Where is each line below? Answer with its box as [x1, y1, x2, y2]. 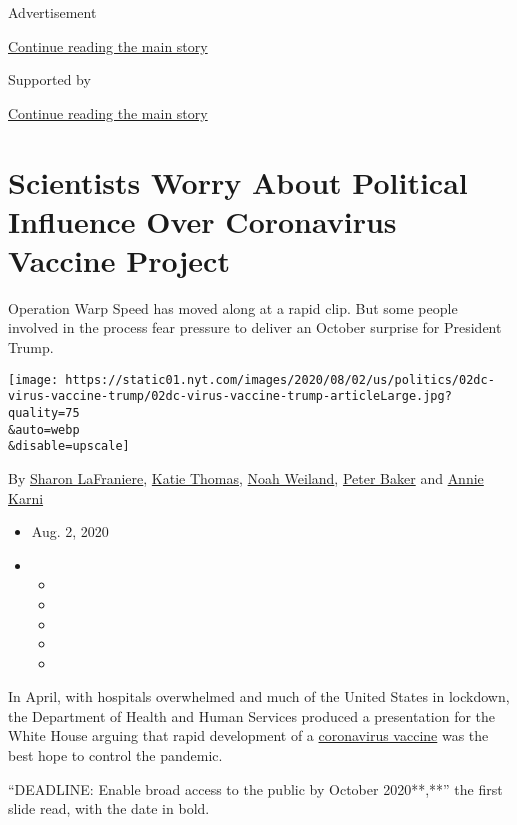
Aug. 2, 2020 [31, 521, 109, 542]
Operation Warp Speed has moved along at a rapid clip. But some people [8, 297, 458, 318]
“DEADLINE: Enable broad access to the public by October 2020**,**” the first [8, 778, 503, 799]
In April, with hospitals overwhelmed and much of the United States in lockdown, [8, 686, 510, 707]
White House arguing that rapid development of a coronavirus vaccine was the [8, 725, 489, 746]
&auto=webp [8, 422, 80, 437]
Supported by [8, 69, 91, 90]
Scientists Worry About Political [8, 161, 468, 202]
